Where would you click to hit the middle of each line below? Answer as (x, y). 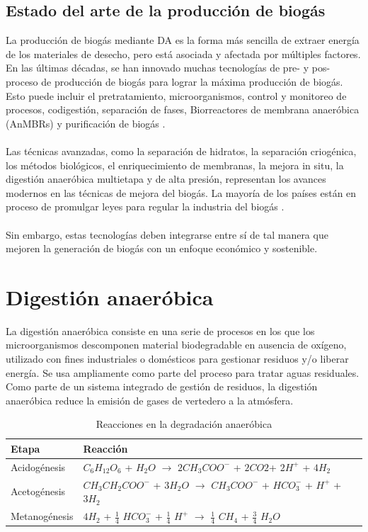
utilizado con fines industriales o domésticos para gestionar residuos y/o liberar (177, 359)
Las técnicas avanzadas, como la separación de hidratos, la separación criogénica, (181, 151)
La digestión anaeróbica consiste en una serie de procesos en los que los (160, 330)
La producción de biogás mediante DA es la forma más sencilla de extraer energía (183, 40)
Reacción (105, 448)
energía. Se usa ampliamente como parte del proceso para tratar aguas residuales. (183, 372)
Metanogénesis (42, 516)
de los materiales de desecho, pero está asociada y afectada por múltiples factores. (183, 53)
